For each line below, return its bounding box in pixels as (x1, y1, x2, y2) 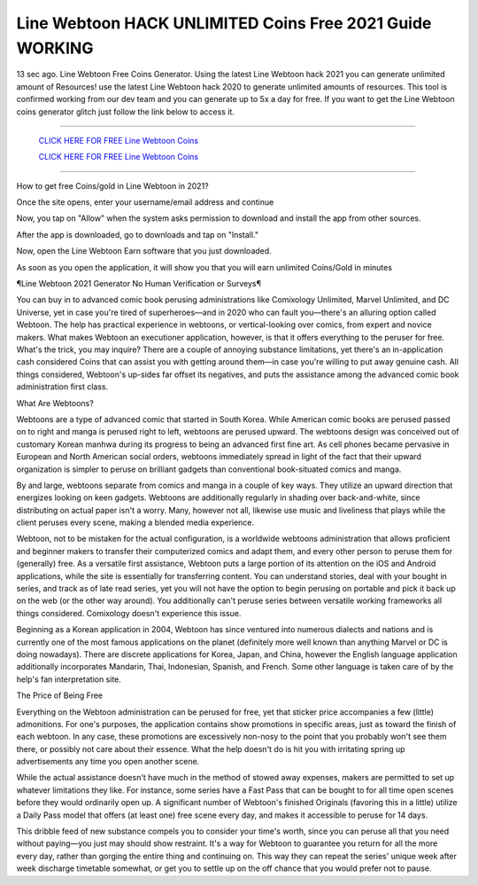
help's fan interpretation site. (16, 674, 121, 685)
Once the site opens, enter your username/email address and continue (16, 197, 274, 208)
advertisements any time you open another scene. (16, 756, 200, 767)
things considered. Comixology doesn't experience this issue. (16, 607, 242, 618)
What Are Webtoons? (16, 397, 95, 408)
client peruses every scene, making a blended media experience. (16, 517, 255, 528)
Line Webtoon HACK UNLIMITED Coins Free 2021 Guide (16, 13, 432, 33)
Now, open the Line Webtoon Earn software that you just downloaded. (16, 246, 272, 256)
